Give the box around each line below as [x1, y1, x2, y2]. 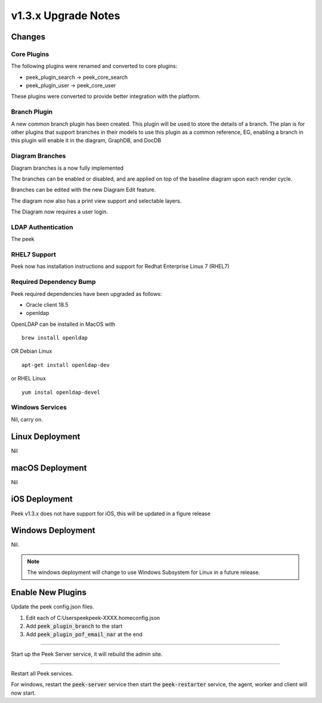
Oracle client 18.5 [26, 301, 69, 308]
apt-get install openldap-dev [21, 362, 110, 368]
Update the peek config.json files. [11, 603, 95, 610]
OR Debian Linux [11, 347, 52, 355]
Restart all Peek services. [11, 670, 74, 677]
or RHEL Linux [11, 375, 46, 382]
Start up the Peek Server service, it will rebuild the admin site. [11, 650, 163, 658]
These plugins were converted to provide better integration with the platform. [11, 93, 201, 100]
